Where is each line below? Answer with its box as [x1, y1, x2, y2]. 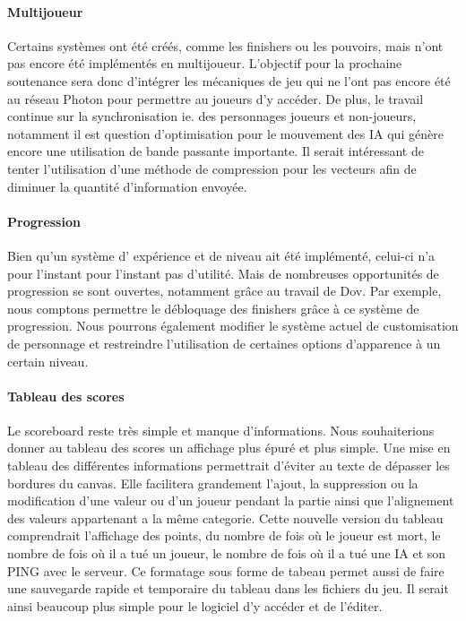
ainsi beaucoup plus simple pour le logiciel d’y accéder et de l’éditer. [7, 596, 383, 615]
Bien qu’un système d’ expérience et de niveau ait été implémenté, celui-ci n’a [7, 246, 436, 264]
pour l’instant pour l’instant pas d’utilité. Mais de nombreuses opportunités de [7, 263, 439, 282]
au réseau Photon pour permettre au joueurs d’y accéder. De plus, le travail [7, 89, 424, 108]
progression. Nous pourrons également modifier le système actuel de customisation [7, 316, 459, 335]
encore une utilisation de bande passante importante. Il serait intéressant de [7, 142, 424, 160]
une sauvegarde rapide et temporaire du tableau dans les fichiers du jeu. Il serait [7, 579, 449, 598]
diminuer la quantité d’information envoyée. [7, 177, 247, 195]
